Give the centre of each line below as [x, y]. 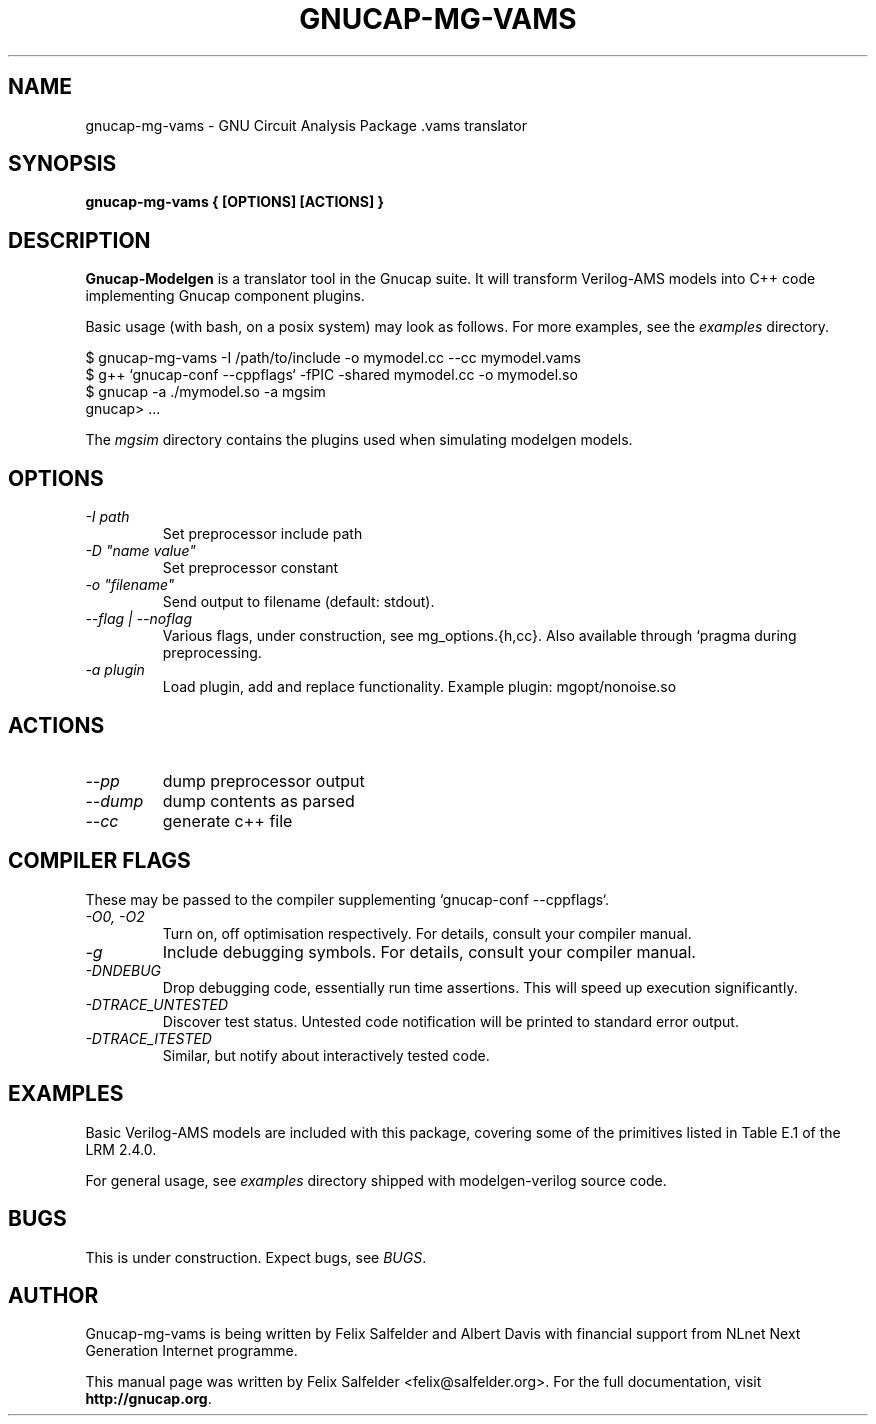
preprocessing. [212, 653]
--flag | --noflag [138, 619]
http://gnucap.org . [148, 1399]
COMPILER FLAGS [99, 861]
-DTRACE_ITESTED [148, 1038]
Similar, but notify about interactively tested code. [326, 1055]
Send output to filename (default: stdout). [298, 602]
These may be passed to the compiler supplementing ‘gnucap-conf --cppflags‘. [347, 899]
